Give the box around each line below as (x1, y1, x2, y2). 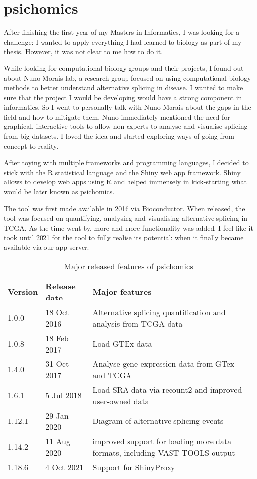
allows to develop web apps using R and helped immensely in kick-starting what (4, 177, 247, 187)
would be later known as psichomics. (4, 186, 115, 197)
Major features (92, 286, 152, 298)
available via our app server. (4, 242, 89, 252)
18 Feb (45, 332, 69, 344)
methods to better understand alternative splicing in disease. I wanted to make (4, 82, 243, 93)
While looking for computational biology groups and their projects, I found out (4, 62, 244, 73)
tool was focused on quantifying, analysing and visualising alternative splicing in (4, 213, 248, 223)
